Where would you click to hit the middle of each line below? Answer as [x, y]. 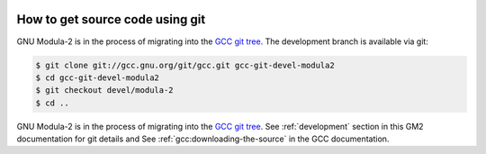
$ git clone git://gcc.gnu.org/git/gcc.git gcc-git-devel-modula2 [185, 65]
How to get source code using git [111, 19]
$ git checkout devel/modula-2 [105, 91]
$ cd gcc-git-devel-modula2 [97, 77]
